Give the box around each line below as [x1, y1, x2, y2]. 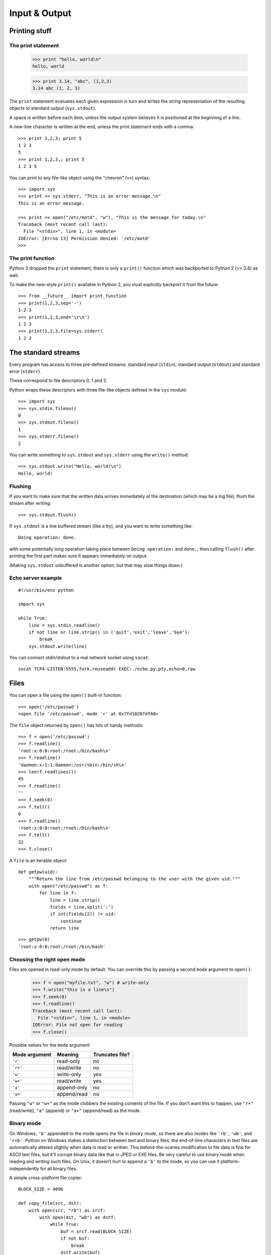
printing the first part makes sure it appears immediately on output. [9, 553, 148, 559]
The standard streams [9, 348, 80, 356]
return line [50, 925, 79, 931]
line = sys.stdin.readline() [28, 622, 100, 628]
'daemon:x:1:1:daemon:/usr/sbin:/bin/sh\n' [18, 762, 127, 768]
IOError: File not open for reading [32, 1022, 123, 1028]
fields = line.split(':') [50, 904, 114, 910]
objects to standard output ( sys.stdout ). [9, 105, 96, 111]
